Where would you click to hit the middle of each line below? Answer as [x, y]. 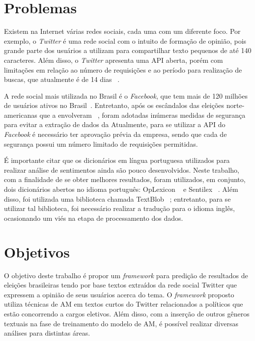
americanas [21, 115]
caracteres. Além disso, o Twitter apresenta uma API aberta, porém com [113, 60]
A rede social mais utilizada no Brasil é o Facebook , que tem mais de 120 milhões [126, 95]
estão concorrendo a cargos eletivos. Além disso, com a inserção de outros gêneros [127, 313]
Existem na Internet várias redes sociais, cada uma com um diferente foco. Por [122, 31]
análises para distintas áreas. [47, 333]
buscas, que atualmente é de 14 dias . [62, 79]
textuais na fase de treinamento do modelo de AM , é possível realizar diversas [121, 323]
